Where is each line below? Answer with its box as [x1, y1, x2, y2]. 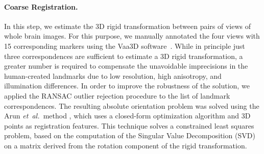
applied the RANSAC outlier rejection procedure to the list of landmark [4, 90, 230, 101]
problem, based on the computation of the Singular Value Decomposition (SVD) [4, 130, 255, 141]
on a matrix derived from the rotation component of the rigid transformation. [4, 140, 247, 150]
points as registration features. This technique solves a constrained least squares [4, 120, 254, 131]
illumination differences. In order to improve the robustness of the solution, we [4, 80, 250, 91]
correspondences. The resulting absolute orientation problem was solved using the [4, 100, 259, 111]
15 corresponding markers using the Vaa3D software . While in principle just [4, 40, 245, 51]
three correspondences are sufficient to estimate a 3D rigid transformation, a [4, 50, 243, 61]
